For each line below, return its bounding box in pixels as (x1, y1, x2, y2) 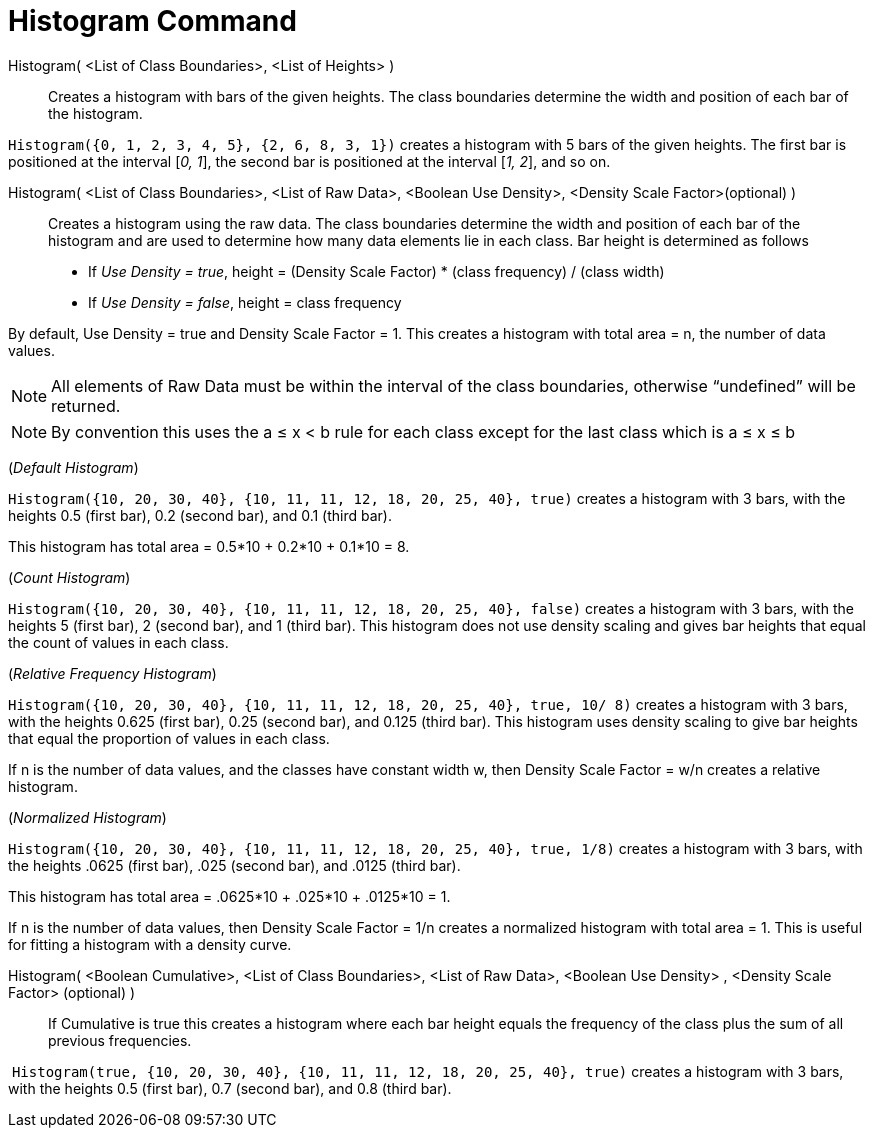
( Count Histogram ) (8, 568, 131, 586)
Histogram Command (8, 4, 297, 38)
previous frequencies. (48, 1031, 192, 1049)
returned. (51, 395, 121, 416)
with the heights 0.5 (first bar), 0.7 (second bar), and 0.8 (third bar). (8, 1079, 452, 1097)
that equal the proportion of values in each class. (8, 729, 330, 747)
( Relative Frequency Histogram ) (8, 664, 217, 682)
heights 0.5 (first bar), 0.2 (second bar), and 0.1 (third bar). (8, 506, 392, 524)
